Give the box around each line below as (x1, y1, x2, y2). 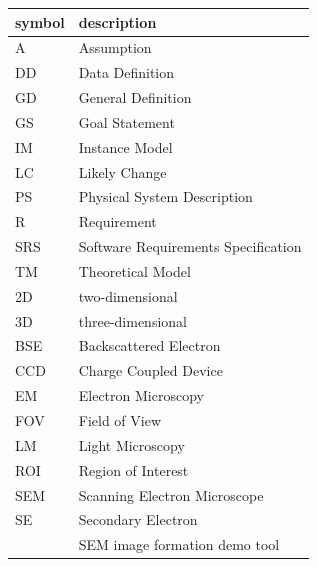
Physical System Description (78, 186, 253, 207)
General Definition (78, 87, 192, 108)
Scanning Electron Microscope (78, 484, 264, 505)
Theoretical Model (78, 260, 191, 281)
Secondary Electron (78, 509, 198, 530)
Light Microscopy (78, 434, 185, 455)
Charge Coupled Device (78, 360, 223, 381)
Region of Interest (78, 459, 189, 480)
